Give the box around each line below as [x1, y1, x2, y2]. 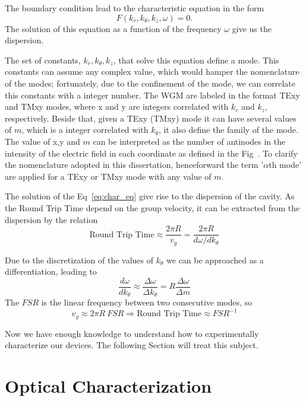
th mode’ [269, 158, 302, 171]
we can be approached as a [166, 253, 264, 266]
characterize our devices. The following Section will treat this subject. [5, 339, 258, 351]
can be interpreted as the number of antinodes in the [93, 135, 286, 147]
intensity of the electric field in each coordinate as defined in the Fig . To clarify [5, 147, 298, 159]
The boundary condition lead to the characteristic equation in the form [5, 2, 264, 14]
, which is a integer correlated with [21, 123, 149, 136]
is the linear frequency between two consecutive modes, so [41, 296, 253, 308]
